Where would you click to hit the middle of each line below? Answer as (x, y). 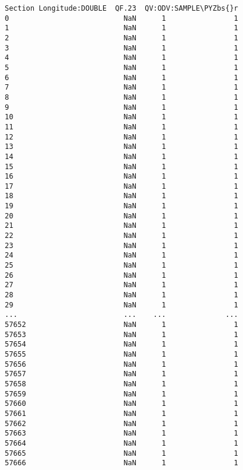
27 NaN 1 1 (121, 285)
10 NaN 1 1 (121, 117)
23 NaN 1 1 (121, 245)
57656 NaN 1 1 (121, 364)
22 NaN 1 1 (121, 236)
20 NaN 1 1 (121, 216)
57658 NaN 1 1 (121, 384)
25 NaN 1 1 (121, 266)
